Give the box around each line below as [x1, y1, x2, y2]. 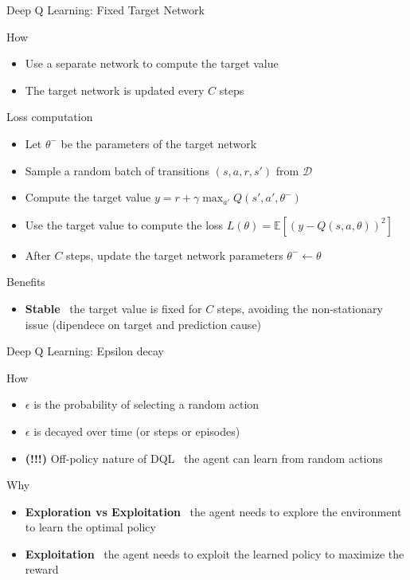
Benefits [6, 273, 45, 290]
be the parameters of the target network [61, 135, 257, 151]
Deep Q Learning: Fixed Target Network [6, 2, 205, 18]
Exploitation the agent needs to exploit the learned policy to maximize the [25, 545, 404, 562]
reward [25, 561, 59, 578]
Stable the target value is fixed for [25, 300, 202, 316]
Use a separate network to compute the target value [25, 55, 279, 72]
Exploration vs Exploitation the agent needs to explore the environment [25, 503, 402, 519]
